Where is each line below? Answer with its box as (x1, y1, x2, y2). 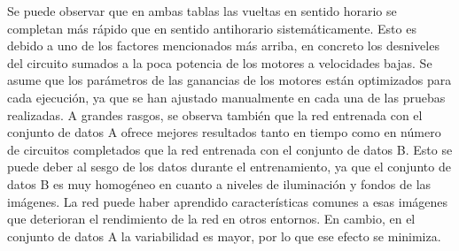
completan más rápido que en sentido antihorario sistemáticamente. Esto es (7, 19, 416, 37)
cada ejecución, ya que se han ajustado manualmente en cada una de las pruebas (7, 87, 446, 106)
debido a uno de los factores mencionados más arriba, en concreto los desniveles (7, 36, 440, 55)
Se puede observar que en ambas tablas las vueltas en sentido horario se (7, 2, 397, 19)
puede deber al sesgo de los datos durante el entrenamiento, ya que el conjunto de (7, 157, 451, 176)
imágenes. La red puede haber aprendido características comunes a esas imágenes (7, 192, 448, 210)
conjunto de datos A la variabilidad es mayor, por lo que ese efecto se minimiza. (7, 226, 441, 245)
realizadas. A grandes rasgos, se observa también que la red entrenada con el (7, 105, 423, 124)
